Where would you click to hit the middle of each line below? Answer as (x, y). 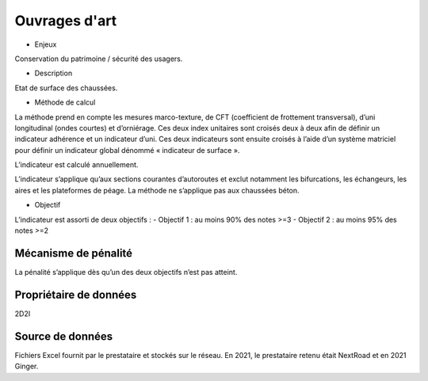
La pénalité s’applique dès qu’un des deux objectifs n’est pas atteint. (126, 272)
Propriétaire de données (76, 294)
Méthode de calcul (65, 102)
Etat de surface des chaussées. (66, 88)
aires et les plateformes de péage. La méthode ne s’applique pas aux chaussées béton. (157, 190)
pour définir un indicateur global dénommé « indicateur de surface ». (127, 150)
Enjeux (46, 44)
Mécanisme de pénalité (74, 253)
